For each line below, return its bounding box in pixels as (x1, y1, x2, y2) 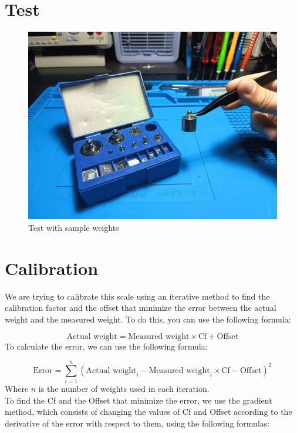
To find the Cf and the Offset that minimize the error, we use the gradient (5, 394, 272, 406)
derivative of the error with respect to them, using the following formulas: (5, 417, 270, 429)
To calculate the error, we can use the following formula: (5, 340, 208, 353)
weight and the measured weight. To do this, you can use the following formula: (5, 313, 291, 325)
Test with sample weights (28, 221, 119, 233)
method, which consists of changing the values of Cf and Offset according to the (5, 405, 292, 418)
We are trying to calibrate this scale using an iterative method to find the (5, 290, 270, 302)
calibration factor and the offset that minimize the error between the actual (5, 301, 276, 314)
